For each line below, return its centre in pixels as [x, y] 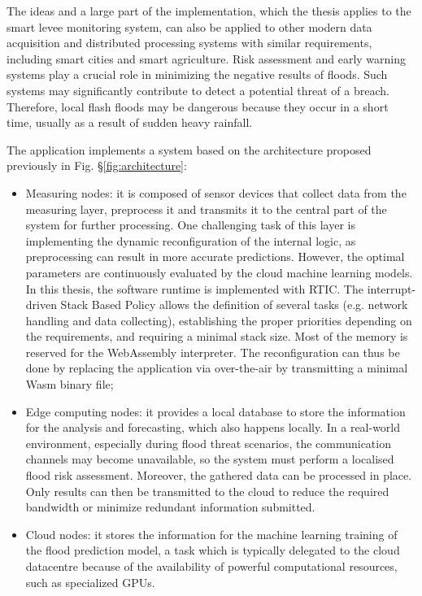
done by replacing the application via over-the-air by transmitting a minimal [217, 368]
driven [41, 305]
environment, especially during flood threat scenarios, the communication [208, 443]
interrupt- [392, 288]
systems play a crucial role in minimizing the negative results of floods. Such [197, 74]
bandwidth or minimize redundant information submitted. [170, 507]
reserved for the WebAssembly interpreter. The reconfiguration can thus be [213, 352]
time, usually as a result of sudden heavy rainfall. [130, 122]
